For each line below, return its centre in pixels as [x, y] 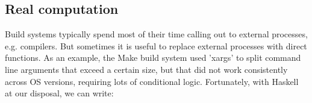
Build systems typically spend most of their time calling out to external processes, [156, 34]
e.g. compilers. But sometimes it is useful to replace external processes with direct [156, 45]
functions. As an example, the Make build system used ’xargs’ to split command [153, 58]
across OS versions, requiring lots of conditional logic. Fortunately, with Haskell [152, 81]
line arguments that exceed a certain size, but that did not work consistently [146, 69]
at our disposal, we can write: [59, 93]
